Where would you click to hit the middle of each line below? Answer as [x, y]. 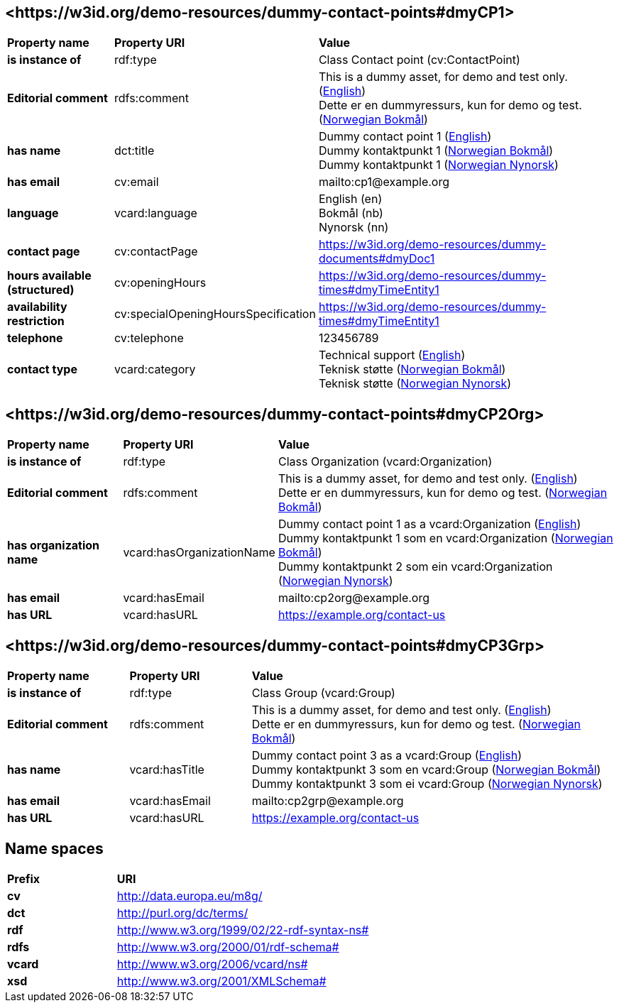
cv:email [137, 182]
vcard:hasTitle [167, 770]
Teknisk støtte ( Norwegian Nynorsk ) [415, 384]
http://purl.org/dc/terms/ [182, 913]
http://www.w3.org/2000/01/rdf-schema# [228, 947]
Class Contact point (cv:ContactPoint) [419, 60]
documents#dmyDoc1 [377, 259]
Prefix [24, 878]
